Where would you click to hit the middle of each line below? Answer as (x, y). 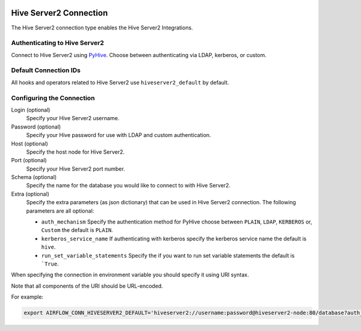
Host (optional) (29, 144)
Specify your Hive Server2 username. (73, 118)
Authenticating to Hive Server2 (58, 43)
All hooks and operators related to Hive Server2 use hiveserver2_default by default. (120, 82)
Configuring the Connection (53, 98)
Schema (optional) (34, 177)
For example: (27, 297)
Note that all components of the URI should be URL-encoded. (87, 286)
